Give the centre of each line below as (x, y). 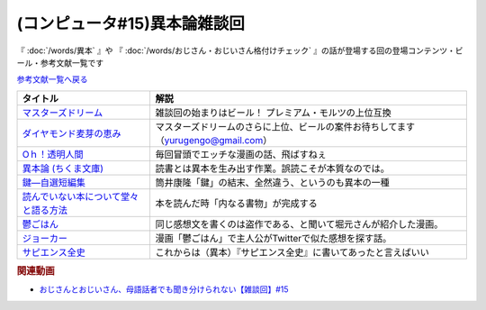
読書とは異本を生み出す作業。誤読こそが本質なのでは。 (273, 169)
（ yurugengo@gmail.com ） (214, 140)
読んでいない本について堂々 (81, 196)
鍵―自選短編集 (54, 182)
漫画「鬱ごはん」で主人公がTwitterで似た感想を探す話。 (274, 238)
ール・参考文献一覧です (60, 62)
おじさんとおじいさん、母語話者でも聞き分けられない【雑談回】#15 (164, 289)
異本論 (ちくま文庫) (63, 169)
